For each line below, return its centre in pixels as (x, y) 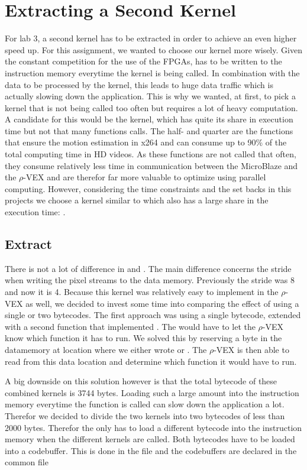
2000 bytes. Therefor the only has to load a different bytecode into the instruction (153, 427)
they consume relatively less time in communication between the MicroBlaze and (151, 165)
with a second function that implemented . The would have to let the (130, 326)
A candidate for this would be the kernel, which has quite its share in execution (149, 119)
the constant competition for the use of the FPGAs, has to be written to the (143, 61)
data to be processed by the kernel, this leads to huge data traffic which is (139, 84)
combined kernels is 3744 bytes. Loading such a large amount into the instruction (152, 392)
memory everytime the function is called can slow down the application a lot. (145, 404)
